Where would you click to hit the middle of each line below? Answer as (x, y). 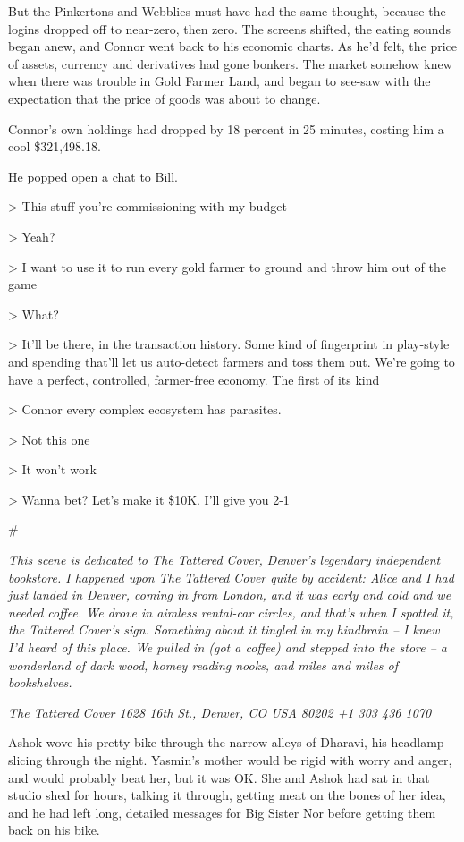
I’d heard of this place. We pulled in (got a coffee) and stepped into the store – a (228, 647)
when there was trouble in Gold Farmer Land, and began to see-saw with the (219, 81)
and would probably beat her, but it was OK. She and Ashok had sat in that (219, 777)
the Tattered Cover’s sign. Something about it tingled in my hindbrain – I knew (224, 629)
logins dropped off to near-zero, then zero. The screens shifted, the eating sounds (229, 28)
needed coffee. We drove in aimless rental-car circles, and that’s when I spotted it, (231, 612)
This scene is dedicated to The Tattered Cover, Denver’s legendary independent (224, 560)
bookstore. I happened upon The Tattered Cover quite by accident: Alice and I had (231, 577)
